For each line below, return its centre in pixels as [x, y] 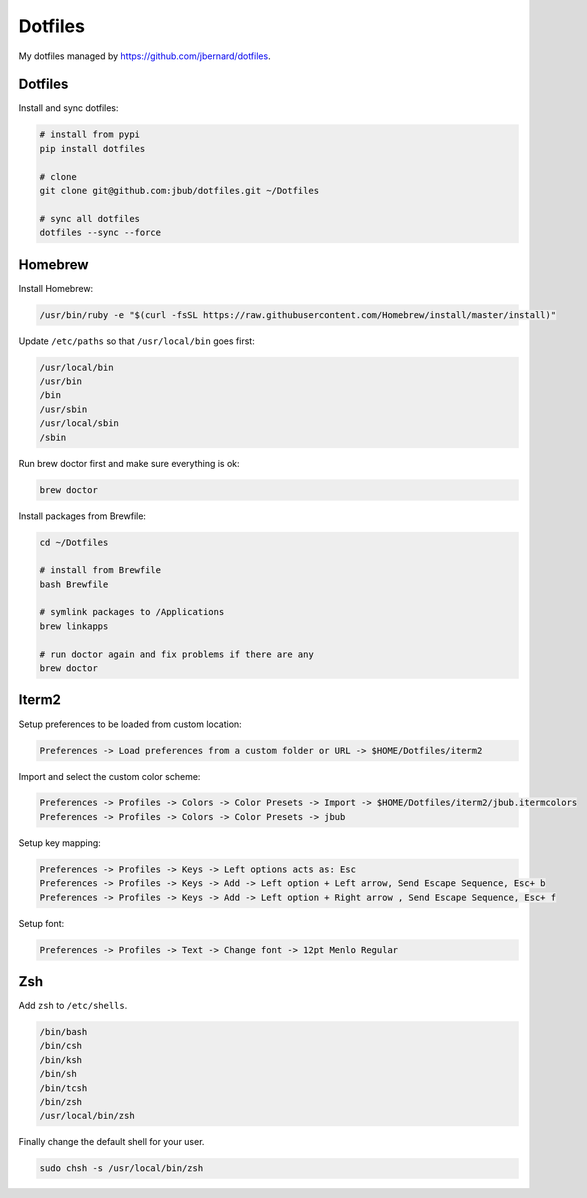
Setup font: [41, 923]
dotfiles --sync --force [100, 233]
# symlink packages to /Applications [132, 612]
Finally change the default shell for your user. [111, 1142]
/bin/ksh [61, 1059]
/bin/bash [63, 1032]
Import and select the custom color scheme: [109, 776]
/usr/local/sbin [79, 423]
